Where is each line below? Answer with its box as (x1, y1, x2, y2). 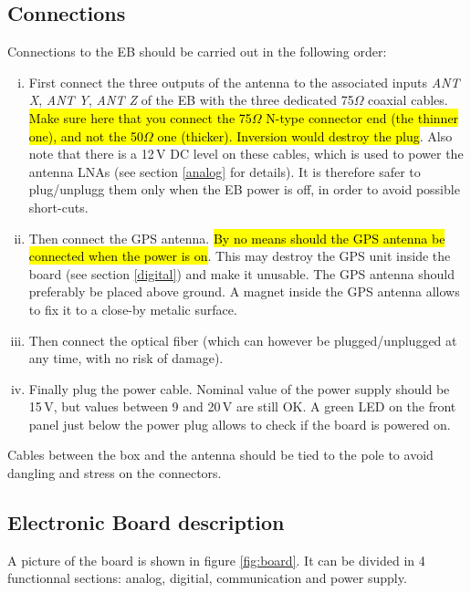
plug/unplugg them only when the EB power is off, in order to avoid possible (28, 180, 460, 199)
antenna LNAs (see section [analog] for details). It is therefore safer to (28, 161, 421, 181)
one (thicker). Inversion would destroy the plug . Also (157, 126, 453, 145)
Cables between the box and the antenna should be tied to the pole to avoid (7, 445, 434, 464)
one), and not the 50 (28, 126, 144, 145)
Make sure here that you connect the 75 (28, 108, 252, 127)
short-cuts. (28, 197, 89, 216)
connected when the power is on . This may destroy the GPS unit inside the (28, 246, 451, 265)
